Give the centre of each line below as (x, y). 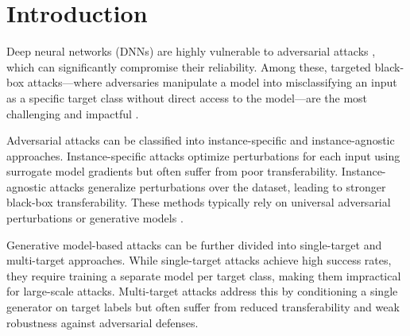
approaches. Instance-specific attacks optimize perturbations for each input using (203, 155)
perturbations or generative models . (95, 218)
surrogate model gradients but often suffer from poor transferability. (172, 171)
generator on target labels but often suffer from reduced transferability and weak (203, 307)
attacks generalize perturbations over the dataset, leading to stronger (218, 186)
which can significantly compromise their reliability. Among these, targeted (189, 66)
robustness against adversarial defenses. (102, 322)
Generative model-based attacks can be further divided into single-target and (194, 244)
